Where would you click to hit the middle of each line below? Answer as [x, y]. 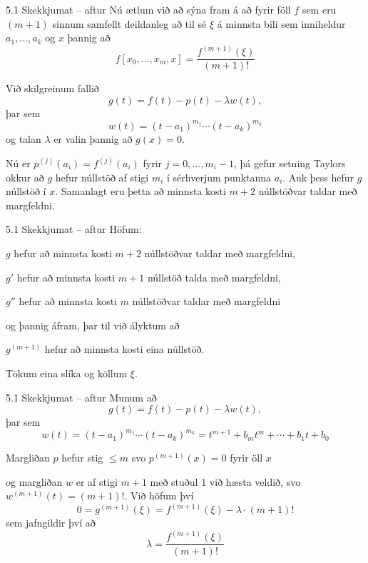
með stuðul [174, 481]
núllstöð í [26, 191]
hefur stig [82, 458]
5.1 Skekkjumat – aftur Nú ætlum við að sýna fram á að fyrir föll [148, 9]
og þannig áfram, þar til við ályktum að [93, 325]
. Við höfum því [159, 495]
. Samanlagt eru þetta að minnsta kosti [140, 191]
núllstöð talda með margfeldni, [214, 277]
